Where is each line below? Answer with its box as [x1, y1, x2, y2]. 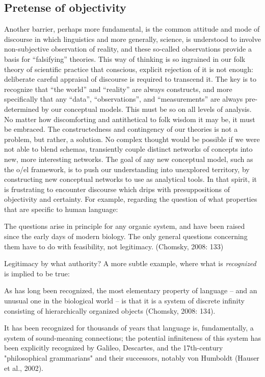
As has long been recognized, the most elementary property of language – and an [4, 285, 257, 296]
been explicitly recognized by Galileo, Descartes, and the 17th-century [4, 342, 223, 353]
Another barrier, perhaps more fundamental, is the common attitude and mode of [4, 23, 260, 34]
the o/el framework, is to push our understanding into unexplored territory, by [4, 163, 250, 174]
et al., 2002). [4, 362, 43, 373]
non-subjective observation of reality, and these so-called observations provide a [4, 43, 252, 54]
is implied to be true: [4, 268, 70, 278]
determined [4, 103, 39, 114]
